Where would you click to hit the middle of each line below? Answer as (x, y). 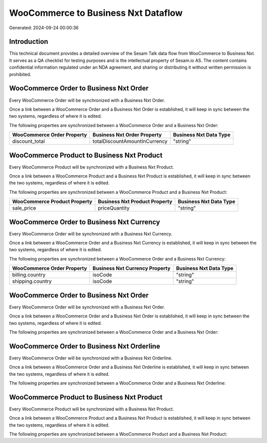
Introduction (29, 42)
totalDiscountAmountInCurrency (130, 141)
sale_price (24, 208)
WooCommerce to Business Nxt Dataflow (96, 13)
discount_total (28, 141)
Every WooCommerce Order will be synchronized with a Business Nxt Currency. (91, 234)
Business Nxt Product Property (135, 202)
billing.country (29, 275)
